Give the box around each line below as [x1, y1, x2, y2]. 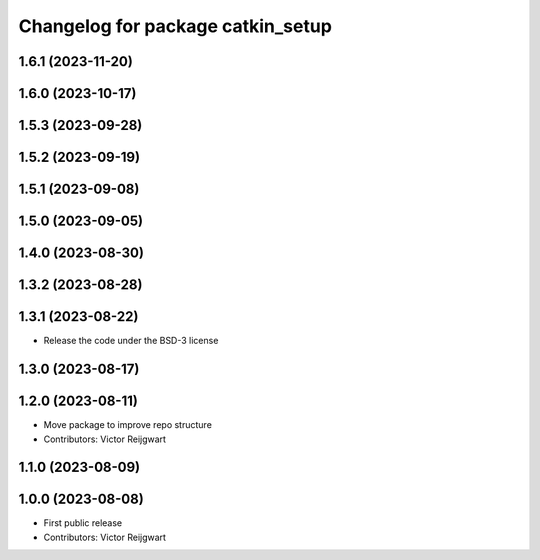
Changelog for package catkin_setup [18, 15, 332, 37]
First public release [43, 517, 123, 529]
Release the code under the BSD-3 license [43, 335, 219, 347]
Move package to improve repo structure [43, 419, 212, 431]
